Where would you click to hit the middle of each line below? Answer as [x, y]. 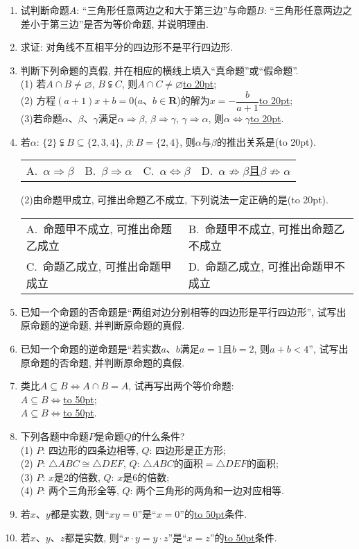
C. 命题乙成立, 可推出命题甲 [99, 266]
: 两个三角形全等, [81, 490]
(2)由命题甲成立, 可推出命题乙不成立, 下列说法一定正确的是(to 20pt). [174, 200]
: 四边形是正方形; [187, 449]
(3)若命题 [41, 118]
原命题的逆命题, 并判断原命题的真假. [103, 325]
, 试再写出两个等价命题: [181, 386]
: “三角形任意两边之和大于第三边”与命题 [167, 10]
